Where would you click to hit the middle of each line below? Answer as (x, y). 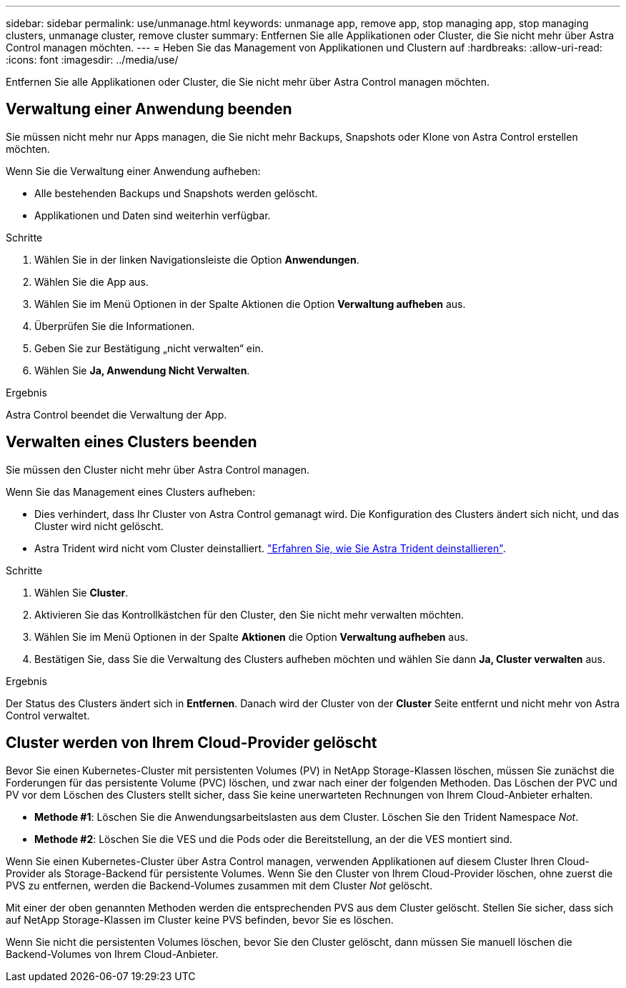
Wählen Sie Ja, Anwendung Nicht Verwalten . (142, 370)
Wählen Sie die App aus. (91, 281)
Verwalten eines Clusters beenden (131, 442)
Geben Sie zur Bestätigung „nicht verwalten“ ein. (149, 348)
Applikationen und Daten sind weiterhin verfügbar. (153, 215)
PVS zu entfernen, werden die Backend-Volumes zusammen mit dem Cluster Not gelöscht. (219, 885)
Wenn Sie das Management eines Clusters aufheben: (131, 491)
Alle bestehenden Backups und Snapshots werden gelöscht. (176, 193)
